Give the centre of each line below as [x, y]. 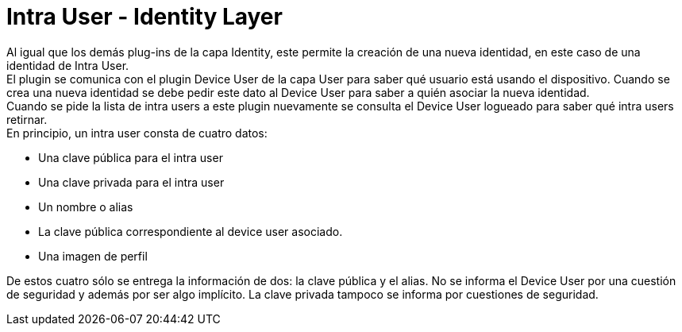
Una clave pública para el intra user [131, 157]
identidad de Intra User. [68, 65]
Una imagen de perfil [93, 256]
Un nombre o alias [86, 207]
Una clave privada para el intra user [131, 182]
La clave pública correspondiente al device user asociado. [191, 231]
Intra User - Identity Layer [144, 17]
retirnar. [27, 119]
